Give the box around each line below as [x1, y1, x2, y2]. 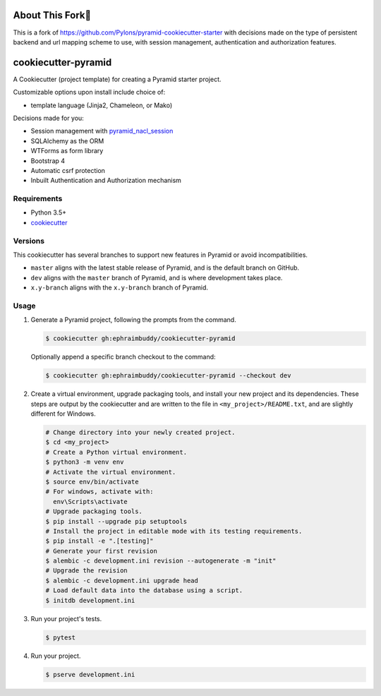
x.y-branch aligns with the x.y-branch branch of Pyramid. [30, 283, 208, 292]
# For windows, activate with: [45, 488, 155, 496]
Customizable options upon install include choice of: [13, 88, 166, 97]
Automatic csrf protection [30, 166, 106, 174]
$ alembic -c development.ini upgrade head [45, 576, 199, 584]
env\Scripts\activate [53, 498, 128, 505]
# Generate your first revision [45, 547, 158, 555]
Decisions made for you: [13, 114, 84, 122]
